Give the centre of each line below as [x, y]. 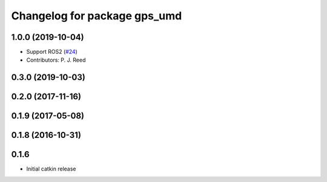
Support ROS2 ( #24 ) [52, 52]
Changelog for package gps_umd [97, 16]
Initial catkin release [51, 169]
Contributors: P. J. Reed [56, 60]
